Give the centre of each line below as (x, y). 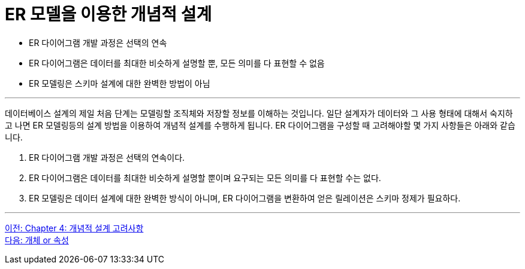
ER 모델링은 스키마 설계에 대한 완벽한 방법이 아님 (120, 83)
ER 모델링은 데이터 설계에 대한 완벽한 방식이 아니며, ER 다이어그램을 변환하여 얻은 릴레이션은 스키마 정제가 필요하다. (245, 198)
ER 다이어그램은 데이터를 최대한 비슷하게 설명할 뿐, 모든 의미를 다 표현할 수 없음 (177, 63)
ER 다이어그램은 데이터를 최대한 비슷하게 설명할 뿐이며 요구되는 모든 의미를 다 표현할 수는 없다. (205, 178)
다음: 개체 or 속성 (37, 240)
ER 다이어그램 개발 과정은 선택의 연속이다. (107, 157)
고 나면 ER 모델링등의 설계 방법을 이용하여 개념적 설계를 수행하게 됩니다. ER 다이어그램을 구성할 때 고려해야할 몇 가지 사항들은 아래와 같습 (260, 125)
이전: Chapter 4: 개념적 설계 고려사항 (74, 228)
